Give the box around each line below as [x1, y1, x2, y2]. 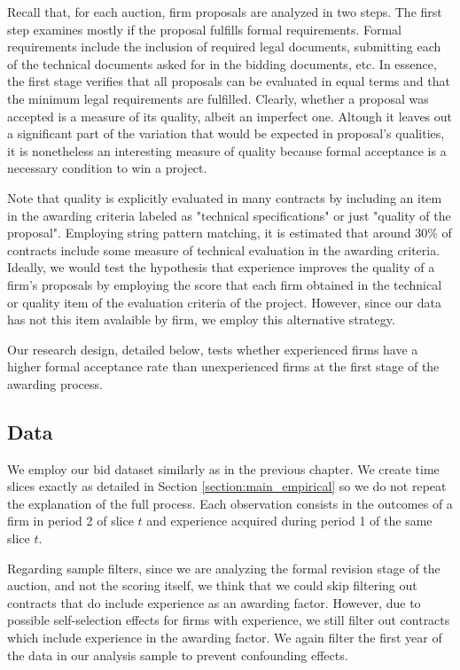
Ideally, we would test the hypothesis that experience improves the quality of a [7, 258, 435, 277]
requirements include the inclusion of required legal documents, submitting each [7, 37, 441, 56]
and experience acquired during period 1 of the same [146, 511, 433, 530]
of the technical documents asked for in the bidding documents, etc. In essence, [7, 54, 437, 73]
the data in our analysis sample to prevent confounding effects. [7, 645, 348, 664]
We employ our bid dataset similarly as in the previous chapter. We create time [7, 459, 440, 478]
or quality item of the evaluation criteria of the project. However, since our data [7, 292, 441, 311]
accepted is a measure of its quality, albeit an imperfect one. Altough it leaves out [7, 106, 453, 125]
